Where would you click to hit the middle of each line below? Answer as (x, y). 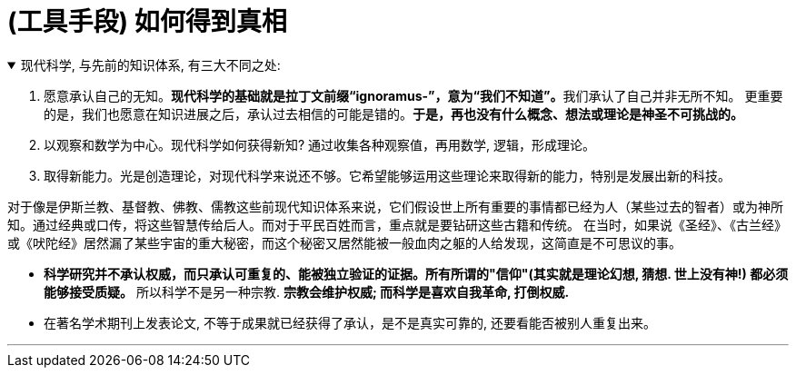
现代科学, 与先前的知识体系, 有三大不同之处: (150, 64)
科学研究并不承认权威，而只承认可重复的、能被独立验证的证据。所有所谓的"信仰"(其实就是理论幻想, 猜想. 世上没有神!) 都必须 (416, 273)
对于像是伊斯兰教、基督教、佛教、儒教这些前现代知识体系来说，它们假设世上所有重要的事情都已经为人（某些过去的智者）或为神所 (395, 206)
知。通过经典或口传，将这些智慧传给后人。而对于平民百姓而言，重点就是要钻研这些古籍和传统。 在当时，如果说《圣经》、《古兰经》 (397, 224)
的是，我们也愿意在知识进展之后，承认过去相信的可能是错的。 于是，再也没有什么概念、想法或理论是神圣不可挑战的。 (393, 113)
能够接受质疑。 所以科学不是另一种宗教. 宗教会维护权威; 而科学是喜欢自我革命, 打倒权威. (307, 291)
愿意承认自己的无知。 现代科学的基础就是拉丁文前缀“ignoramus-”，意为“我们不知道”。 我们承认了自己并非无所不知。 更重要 (413, 95)
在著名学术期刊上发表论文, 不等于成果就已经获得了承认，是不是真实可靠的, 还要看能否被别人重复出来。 (350, 322)
